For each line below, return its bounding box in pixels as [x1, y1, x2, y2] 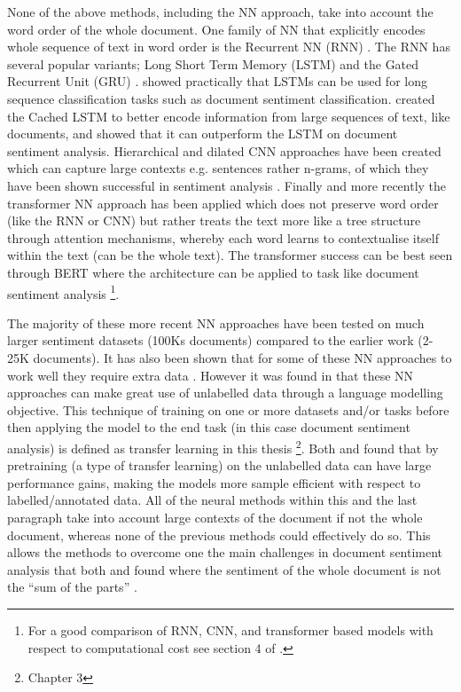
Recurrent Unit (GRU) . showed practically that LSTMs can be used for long [7, 72, 427, 90]
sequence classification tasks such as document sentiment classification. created [7, 89, 435, 107]
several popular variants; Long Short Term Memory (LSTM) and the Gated [7, 54, 419, 73]
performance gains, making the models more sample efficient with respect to [7, 473, 421, 491]
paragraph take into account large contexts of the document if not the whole [7, 507, 423, 526]
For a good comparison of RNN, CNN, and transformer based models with [27, 620, 434, 639]
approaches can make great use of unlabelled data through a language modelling [7, 383, 443, 402]
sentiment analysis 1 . [7, 281, 120, 303]
